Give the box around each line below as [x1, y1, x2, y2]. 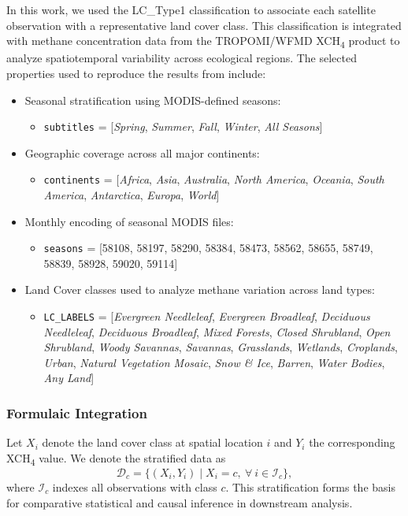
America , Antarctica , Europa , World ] [43, 187, 220, 202]
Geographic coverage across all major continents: [24, 144, 260, 161]
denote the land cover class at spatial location [42, 434, 263, 451]
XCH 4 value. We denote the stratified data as [6, 449, 226, 468]
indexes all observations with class [52, 479, 217, 495]
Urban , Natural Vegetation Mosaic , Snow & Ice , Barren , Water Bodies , [43, 354, 385, 370]
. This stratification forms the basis [225, 479, 395, 495]
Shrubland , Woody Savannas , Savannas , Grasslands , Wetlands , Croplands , [43, 339, 398, 355]
